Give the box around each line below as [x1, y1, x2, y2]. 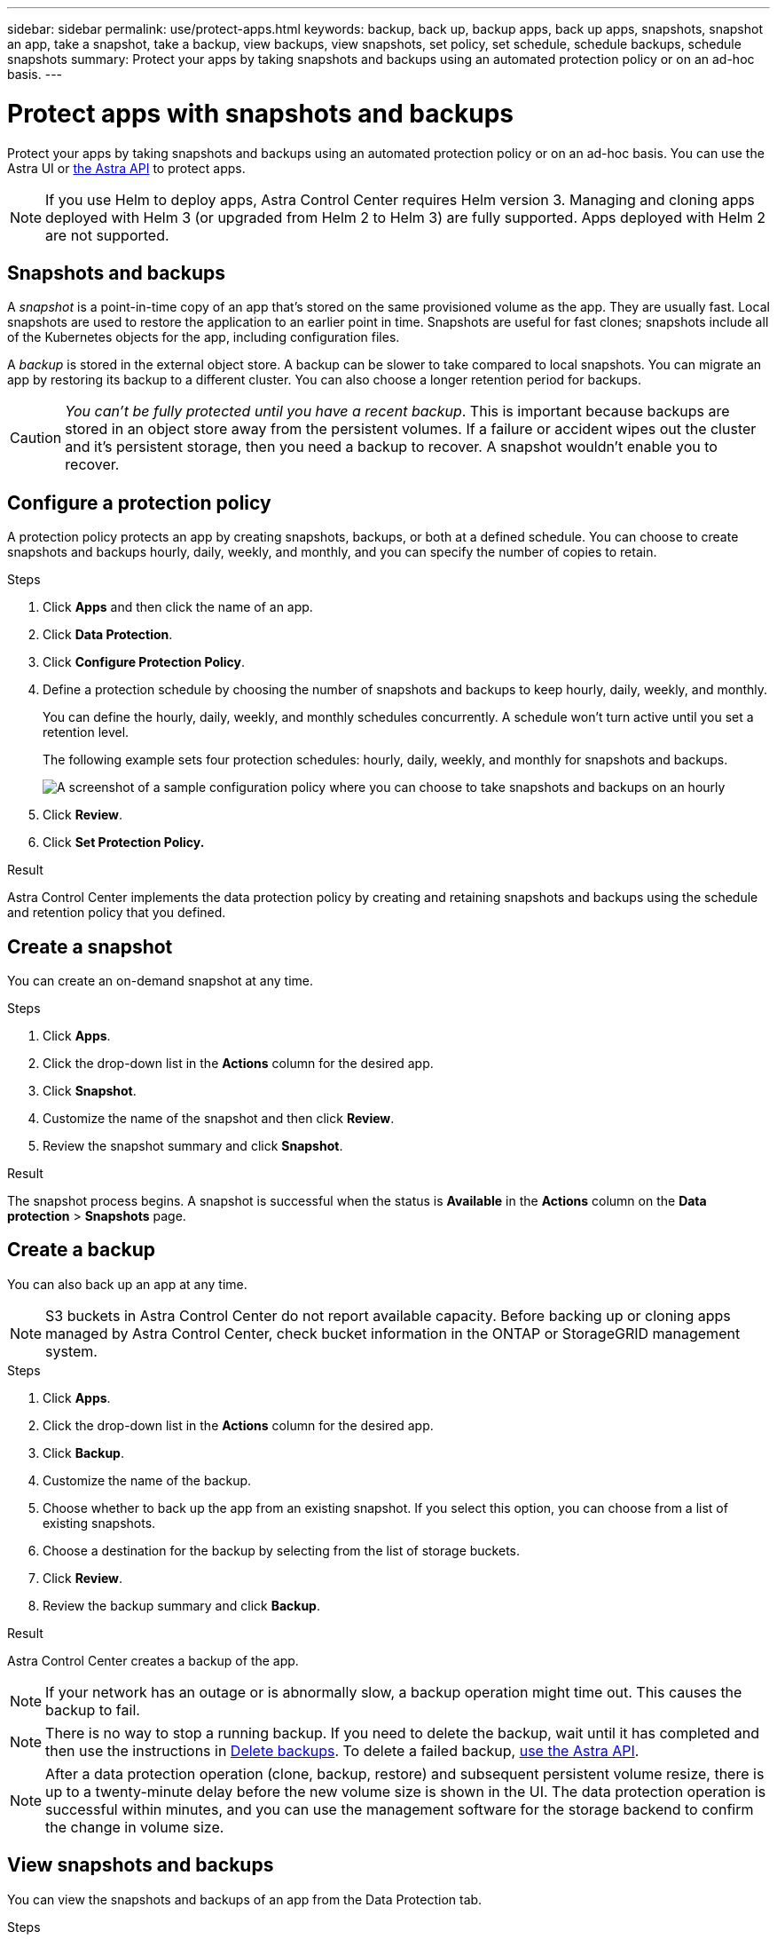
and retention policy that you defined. [7, 905, 226, 921]
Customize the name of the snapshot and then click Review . [43, 1111, 395, 1127]
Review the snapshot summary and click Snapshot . [43, 1138, 343, 1154]
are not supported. [45, 226, 169, 244]
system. [45, 1341, 98, 1360]
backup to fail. [45, 1700, 140, 1719]
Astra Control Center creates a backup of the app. [7, 1652, 299, 1668]
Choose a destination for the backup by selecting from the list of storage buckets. [43, 1542, 520, 1558]
